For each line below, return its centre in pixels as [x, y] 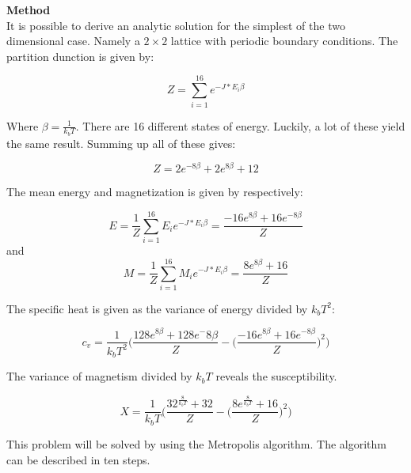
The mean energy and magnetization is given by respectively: [155, 192]
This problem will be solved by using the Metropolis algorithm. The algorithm [196, 443]
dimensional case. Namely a [73, 41]
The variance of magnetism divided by [99, 376]
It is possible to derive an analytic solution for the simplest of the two [176, 25]
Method [29, 9]
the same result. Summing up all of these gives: [121, 143]
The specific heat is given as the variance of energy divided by [157, 308]
